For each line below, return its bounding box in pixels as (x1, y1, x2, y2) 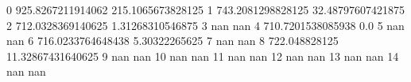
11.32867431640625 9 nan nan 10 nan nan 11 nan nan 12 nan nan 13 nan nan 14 (6, 47, 399, 64)
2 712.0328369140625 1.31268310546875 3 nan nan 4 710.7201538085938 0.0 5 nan (6, 17, 405, 33)
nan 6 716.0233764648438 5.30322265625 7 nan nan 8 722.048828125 (6, 32, 339, 49)
